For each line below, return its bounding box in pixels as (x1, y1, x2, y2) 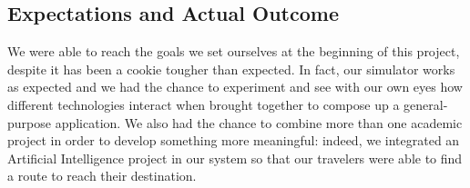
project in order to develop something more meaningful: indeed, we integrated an (7, 131, 460, 150)
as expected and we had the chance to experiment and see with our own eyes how (7, 77, 463, 96)
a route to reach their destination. (7, 166, 197, 185)
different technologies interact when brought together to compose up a (7, 94, 400, 114)
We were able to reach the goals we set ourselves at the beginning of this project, (7, 42, 460, 61)
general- (404, 94, 448, 114)
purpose (7, 113, 51, 132)
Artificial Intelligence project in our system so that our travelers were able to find (7, 148, 463, 167)
